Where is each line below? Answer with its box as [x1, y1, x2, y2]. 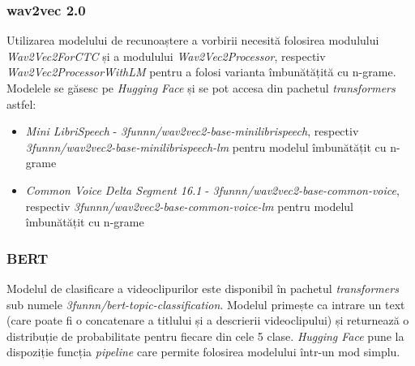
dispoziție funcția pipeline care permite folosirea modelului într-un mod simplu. [6, 343, 400, 360]
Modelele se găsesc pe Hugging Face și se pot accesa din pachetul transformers [6, 80, 396, 96]
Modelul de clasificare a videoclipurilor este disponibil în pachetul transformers [6, 279, 399, 296]
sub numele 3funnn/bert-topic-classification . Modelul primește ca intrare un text [6, 295, 405, 312]
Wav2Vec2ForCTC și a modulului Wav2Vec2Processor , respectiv [6, 47, 326, 64]
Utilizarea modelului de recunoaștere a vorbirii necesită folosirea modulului [6, 32, 379, 49]
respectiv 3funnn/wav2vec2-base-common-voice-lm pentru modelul [25, 197, 354, 214]
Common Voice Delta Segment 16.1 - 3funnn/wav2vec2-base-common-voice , [25, 181, 400, 198]
